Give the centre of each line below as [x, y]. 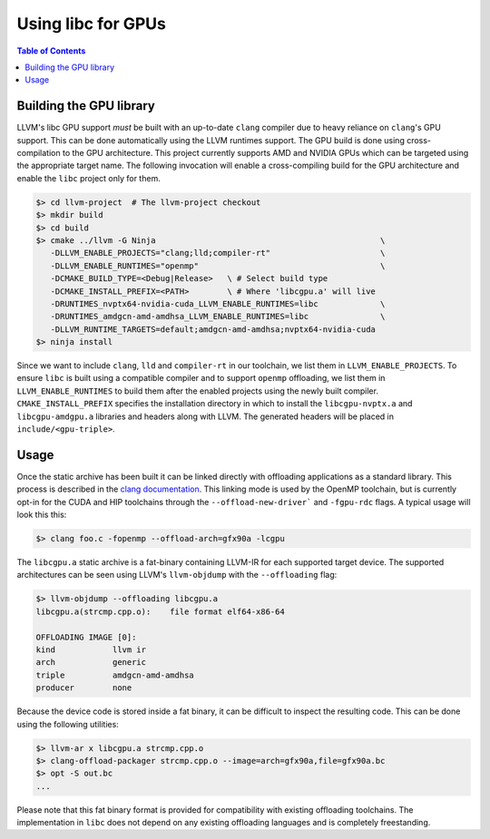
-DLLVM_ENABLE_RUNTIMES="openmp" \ [218, 266]
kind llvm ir [91, 650]
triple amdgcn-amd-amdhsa [115, 675]
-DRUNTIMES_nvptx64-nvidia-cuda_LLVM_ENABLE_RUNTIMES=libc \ [218, 303]
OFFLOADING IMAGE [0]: [86, 637]
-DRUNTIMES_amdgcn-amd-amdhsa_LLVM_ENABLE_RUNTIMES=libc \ [218, 317]
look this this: [42, 515]
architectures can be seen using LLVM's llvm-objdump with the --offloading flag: [177, 575]
